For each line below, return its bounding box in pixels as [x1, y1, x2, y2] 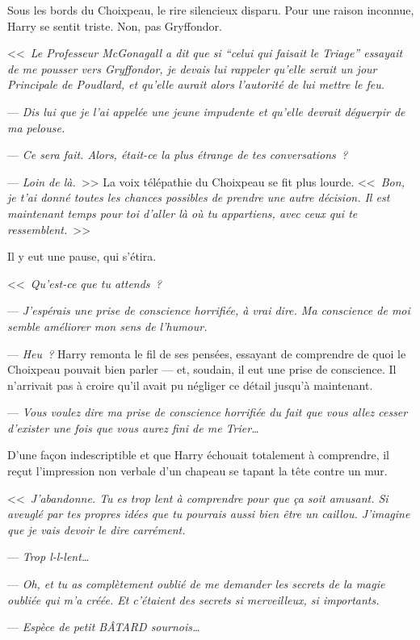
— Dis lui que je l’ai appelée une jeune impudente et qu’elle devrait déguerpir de [7, 102, 405, 119]
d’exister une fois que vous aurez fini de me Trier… [7, 419, 259, 436]
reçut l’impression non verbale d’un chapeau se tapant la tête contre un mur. [7, 462, 388, 479]
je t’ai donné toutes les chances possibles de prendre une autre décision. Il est [7, 189, 390, 206]
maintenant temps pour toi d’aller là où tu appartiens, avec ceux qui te [7, 204, 358, 221]
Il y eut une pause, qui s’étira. [7, 248, 157, 265]
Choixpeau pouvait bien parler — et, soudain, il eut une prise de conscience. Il [7, 361, 397, 378]
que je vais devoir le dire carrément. [7, 521, 186, 538]
